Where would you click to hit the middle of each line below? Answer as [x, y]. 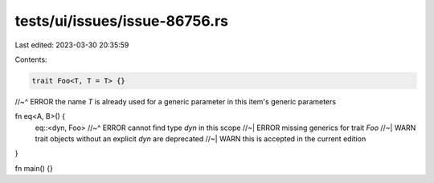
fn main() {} [34, 168]
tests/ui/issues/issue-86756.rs [122, 21]
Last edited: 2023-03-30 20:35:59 [72, 45]
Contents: [31, 59]
